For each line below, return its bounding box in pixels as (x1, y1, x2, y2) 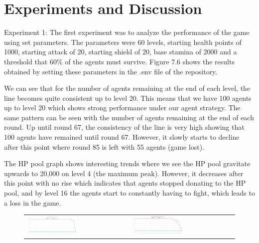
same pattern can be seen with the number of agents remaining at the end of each (4, 112, 254, 122)
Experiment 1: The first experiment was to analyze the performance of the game (4, 27, 250, 37)
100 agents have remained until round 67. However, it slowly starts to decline (4, 132, 240, 142)
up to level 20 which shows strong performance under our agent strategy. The (4, 102, 241, 113)
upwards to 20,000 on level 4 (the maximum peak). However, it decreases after (4, 168, 244, 178)
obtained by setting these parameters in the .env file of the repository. (4, 66, 218, 76)
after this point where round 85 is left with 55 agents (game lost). (4, 141, 205, 152)
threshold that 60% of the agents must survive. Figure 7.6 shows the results (4, 56, 235, 66)
